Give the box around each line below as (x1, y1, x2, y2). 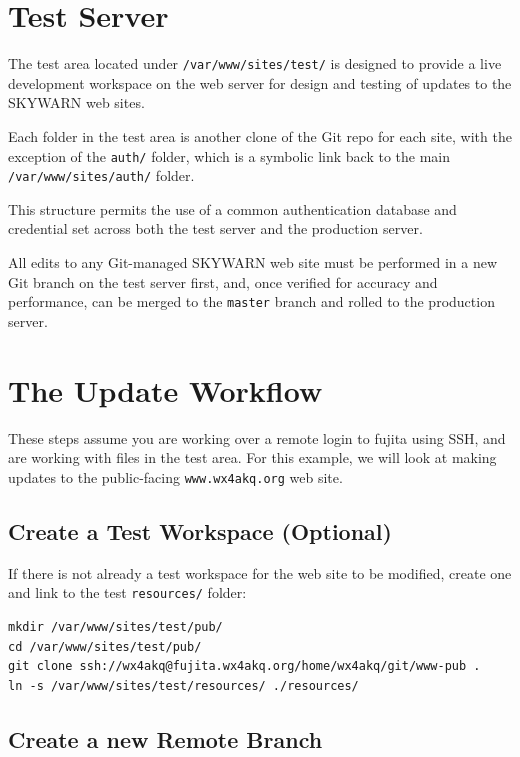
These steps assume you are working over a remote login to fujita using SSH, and (8, 427, 506, 448)
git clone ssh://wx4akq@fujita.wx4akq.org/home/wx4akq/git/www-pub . (8, 659, 481, 674)
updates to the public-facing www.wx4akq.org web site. (8, 466, 343, 487)
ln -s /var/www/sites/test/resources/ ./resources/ (8, 678, 359, 693)
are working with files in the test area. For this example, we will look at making (8, 447, 497, 468)
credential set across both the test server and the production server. (8, 218, 423, 239)
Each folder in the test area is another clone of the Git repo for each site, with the (8, 125, 512, 146)
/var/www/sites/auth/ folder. (8, 165, 195, 186)
